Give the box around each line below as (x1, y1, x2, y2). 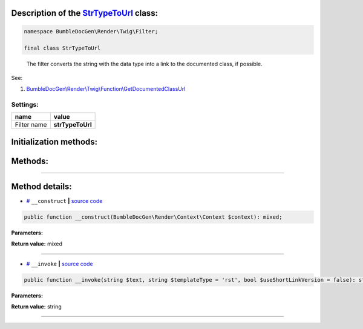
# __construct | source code (26, 197, 103, 204)
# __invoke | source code (26, 260, 93, 267)
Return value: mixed (11, 240, 63, 248)
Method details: (11, 181, 72, 191)
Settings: (11, 100, 39, 108)
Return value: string (11, 303, 62, 310)
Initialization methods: (11, 136, 98, 147)
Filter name (15, 121, 47, 129)
